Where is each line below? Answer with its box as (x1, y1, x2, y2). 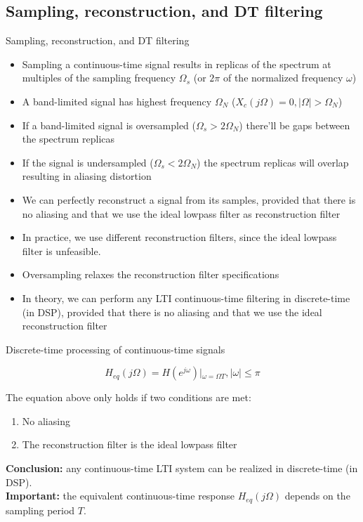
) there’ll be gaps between (239, 117, 350, 132)
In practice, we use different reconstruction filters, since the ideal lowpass (22, 230, 337, 244)
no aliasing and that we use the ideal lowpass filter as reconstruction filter (22, 206, 341, 221)
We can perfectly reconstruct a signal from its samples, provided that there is (22, 192, 356, 207)
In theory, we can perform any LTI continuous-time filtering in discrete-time (22, 290, 350, 305)
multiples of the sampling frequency (22, 70, 176, 85)
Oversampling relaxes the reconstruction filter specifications (22, 267, 279, 282)
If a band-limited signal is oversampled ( (22, 117, 197, 132)
